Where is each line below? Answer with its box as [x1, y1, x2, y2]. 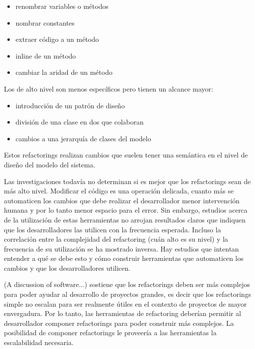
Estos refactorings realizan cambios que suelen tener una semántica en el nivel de [4, 150, 248, 160]
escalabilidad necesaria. [4, 337, 74, 348]
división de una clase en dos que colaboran [15, 117, 144, 127]
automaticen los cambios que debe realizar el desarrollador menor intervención [4, 195, 240, 205]
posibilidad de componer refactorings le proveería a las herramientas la [4, 327, 217, 338]
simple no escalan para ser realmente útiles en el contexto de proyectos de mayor [4, 298, 247, 309]
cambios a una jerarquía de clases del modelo [15, 133, 151, 143]
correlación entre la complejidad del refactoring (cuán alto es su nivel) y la [4, 234, 228, 244]
